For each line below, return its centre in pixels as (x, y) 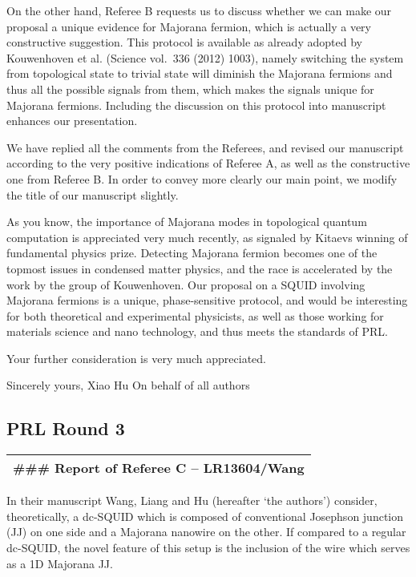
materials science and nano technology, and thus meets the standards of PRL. (197, 331)
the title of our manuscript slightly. (93, 194)
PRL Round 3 (66, 428)
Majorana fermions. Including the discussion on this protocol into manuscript (196, 105)
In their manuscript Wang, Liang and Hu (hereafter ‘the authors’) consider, (192, 500)
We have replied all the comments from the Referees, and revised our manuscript (205, 147)
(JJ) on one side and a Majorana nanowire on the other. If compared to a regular (206, 532)
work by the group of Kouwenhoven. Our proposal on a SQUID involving (186, 284)
